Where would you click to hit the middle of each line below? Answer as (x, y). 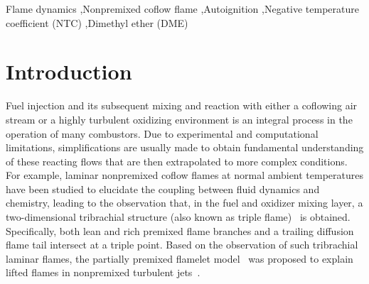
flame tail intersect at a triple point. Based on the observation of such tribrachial (182, 245)
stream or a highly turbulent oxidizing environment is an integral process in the (179, 119)
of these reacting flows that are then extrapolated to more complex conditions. (177, 161)
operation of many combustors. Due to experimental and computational (162, 133)
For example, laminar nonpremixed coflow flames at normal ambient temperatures (185, 175)
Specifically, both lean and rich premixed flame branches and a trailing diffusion (180, 230)
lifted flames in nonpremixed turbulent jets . (103, 272)
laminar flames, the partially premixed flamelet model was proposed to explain (180, 258)
